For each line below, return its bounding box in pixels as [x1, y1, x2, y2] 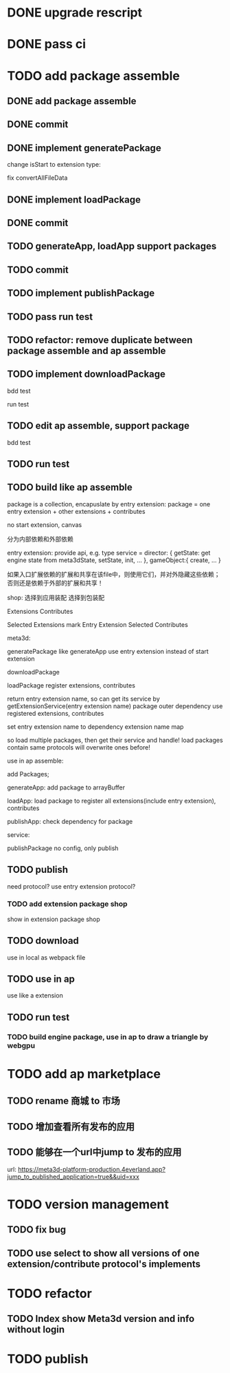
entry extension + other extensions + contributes [7, 507, 146, 515]
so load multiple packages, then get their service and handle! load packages [7, 736, 223, 744]
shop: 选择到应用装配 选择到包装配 [7, 593, 105, 601]
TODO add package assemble [7, 68, 180, 83]
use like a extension [7, 991, 63, 1000]
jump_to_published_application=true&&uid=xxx [7, 1173, 139, 1181]
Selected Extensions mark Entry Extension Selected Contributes [7, 620, 189, 628]
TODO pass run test [7, 311, 93, 322]
